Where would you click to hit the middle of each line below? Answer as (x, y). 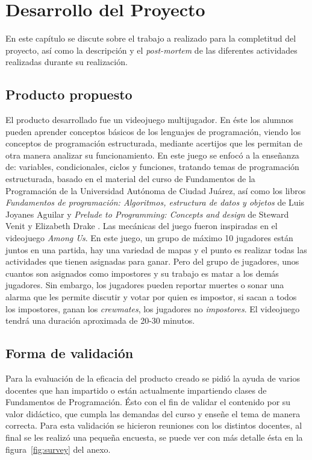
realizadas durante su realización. (67, 62)
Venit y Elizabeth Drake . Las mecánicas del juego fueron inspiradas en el (142, 226)
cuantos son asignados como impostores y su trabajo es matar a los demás (142, 273)
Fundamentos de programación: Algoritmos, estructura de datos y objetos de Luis (155, 202)
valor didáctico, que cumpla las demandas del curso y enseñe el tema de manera (153, 413)
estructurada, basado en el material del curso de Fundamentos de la (130, 179)
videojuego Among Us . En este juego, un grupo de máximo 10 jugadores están (149, 238)
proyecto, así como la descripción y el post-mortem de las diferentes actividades (151, 50)
